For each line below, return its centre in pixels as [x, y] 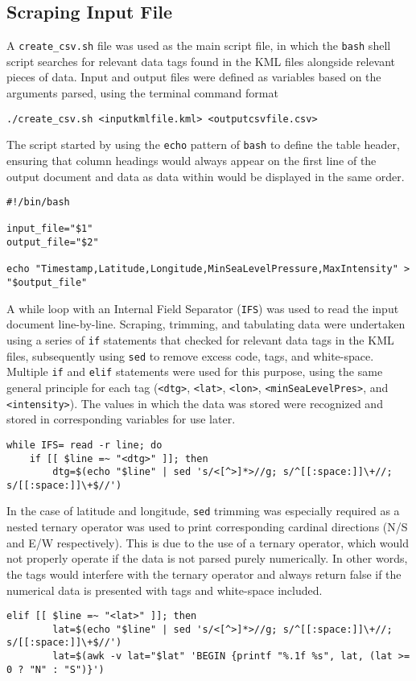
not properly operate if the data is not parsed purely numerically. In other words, [207, 558]
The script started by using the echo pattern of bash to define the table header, [203, 144]
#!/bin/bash [38, 202]
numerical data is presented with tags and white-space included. [165, 590]
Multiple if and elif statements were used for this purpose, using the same [195, 371]
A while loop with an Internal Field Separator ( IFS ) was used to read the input [203, 308]
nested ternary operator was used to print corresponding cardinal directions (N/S [207, 527]
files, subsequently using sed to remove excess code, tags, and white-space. [190, 355]
